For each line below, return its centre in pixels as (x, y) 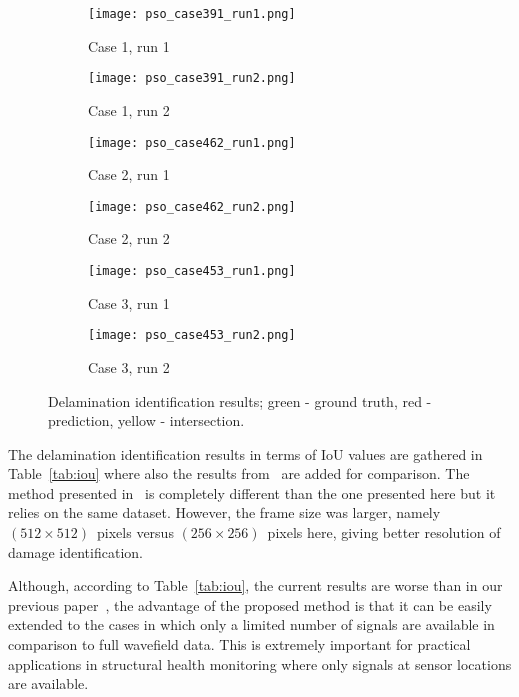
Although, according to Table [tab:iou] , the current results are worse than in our (255, 585)
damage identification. (75, 551)
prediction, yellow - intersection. (146, 420)
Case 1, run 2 (129, 109)
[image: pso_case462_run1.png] (192, 142)
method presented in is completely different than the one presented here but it (252, 492)
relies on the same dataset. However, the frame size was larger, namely (224, 512)
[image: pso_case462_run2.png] (192, 206)
